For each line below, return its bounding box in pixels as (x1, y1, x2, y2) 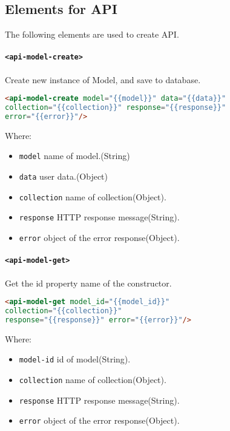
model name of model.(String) (19, 149, 130, 162)
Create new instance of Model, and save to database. (5, 73, 201, 86)
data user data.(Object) (19, 170, 108, 183)
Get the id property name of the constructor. (5, 276, 172, 289)
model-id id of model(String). (19, 353, 131, 365)
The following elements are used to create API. (5, 28, 179, 41)
